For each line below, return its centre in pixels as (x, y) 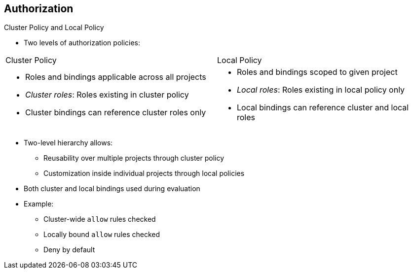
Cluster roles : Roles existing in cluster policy (107, 95)
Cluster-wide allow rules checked (100, 219)
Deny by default (69, 250)
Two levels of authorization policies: (82, 43)
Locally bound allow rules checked (102, 235)
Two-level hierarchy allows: (68, 143)
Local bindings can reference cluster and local (323, 108)
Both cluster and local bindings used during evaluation (112, 189)
